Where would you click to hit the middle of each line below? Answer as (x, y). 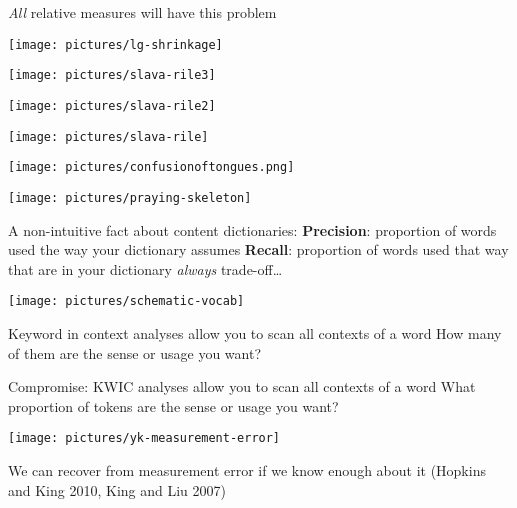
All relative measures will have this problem (142, 12)
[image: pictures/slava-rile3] (112, 75)
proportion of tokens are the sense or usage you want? (173, 405)
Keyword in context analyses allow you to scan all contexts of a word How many (255, 332)
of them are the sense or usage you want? (135, 352)
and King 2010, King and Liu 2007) (117, 489)
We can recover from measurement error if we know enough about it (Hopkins (247, 470)
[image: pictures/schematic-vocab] (126, 301)
